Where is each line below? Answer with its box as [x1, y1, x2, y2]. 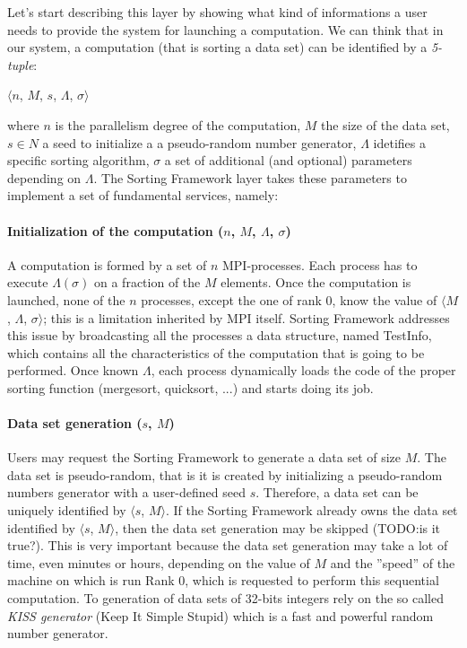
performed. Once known [7, 361, 139, 380]
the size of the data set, [321, 115, 450, 134]
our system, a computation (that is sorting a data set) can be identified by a [7, 38, 428, 57]
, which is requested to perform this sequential [185, 571, 439, 590]
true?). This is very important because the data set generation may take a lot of [7, 536, 448, 555]
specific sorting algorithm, [7, 151, 150, 170]
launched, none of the [7, 290, 125, 309]
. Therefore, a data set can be [255, 483, 419, 502]
